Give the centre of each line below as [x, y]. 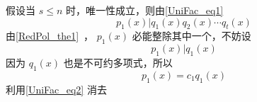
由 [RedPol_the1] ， [50, 36]
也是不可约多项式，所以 [118, 62]
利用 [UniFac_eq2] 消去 [56, 89]
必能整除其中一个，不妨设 [192, 36]
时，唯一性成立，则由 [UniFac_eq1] [144, 10]
